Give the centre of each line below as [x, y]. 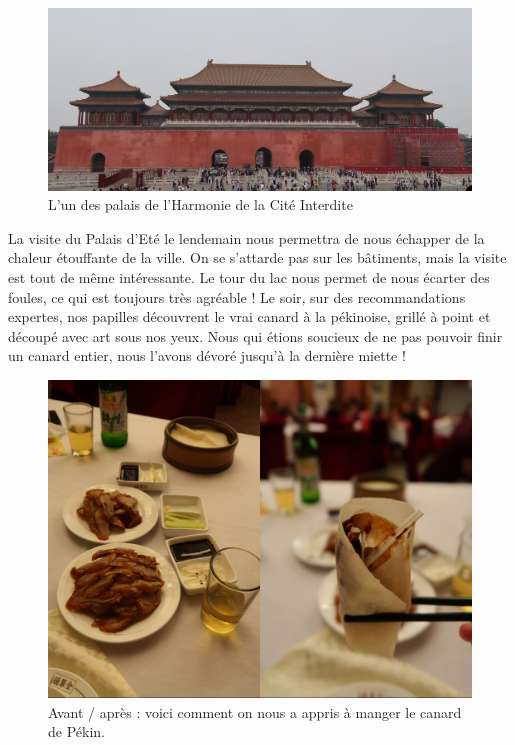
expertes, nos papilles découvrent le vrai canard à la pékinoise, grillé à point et [249, 316]
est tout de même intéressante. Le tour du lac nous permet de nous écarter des [249, 276]
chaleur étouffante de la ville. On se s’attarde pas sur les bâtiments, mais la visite [257, 257]
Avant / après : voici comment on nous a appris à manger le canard [255, 711]
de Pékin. [76, 731]
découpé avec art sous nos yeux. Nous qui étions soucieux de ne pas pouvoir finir [255, 335]
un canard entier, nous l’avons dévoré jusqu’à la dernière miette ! [207, 355]
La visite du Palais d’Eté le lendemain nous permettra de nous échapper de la [246, 237]
